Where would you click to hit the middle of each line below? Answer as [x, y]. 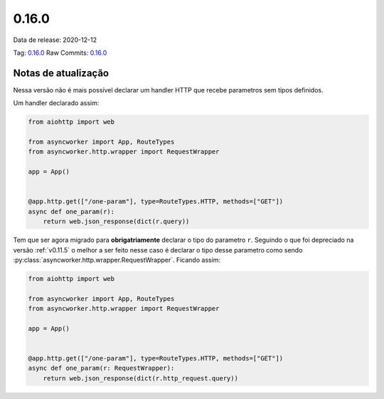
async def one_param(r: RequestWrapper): [101, 368]
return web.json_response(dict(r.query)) [116, 222]
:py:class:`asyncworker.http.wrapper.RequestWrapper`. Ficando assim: [117, 260]
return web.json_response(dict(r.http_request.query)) [140, 378]
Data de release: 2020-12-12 [55, 40]
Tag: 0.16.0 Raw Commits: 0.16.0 [60, 53]
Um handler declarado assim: [56, 103]
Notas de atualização [61, 73]
